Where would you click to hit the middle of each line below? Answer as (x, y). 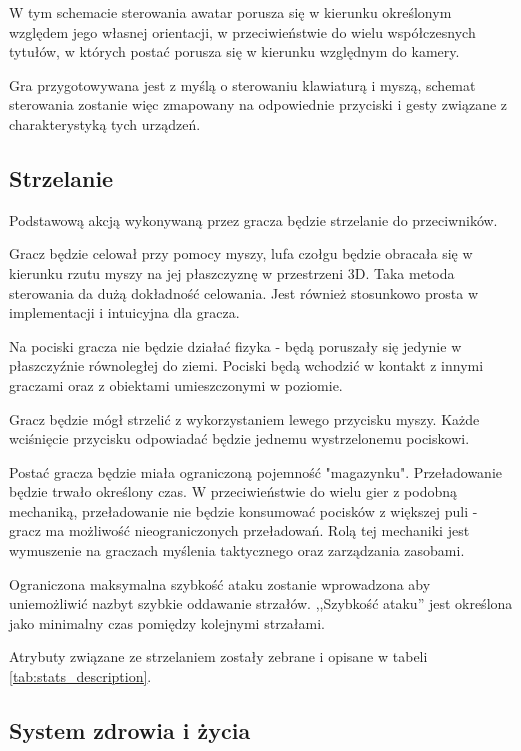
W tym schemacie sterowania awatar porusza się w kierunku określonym (230, 12)
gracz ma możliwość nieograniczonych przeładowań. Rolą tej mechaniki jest (239, 530)
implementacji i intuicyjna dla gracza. (124, 312)
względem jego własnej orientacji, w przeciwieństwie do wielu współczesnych (242, 31)
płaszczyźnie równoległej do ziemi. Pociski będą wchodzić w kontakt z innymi (246, 365)
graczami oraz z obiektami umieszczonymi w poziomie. (176, 384)
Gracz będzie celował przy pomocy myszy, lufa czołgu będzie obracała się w (241, 253)
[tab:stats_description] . (80, 676)
